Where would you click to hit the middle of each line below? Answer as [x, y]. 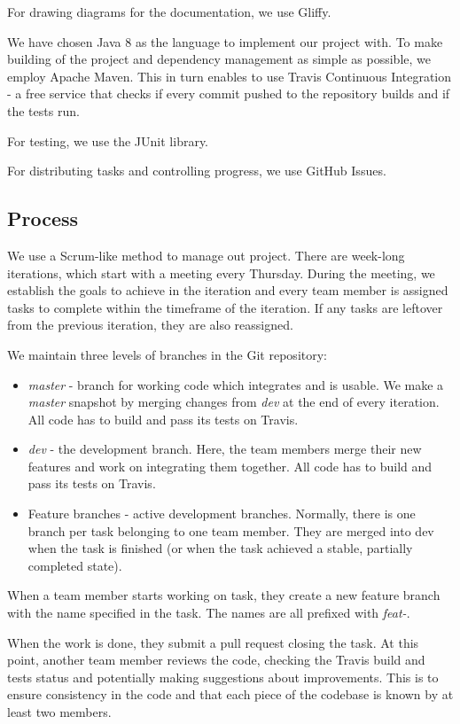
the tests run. [43, 110]
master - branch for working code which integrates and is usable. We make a [236, 384]
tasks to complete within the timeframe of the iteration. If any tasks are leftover [225, 307]
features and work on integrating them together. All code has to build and [230, 466]
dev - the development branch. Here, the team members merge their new [225, 449]
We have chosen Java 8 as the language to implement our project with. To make [225, 41]
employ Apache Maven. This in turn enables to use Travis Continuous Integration [230, 76]
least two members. [59, 712]
